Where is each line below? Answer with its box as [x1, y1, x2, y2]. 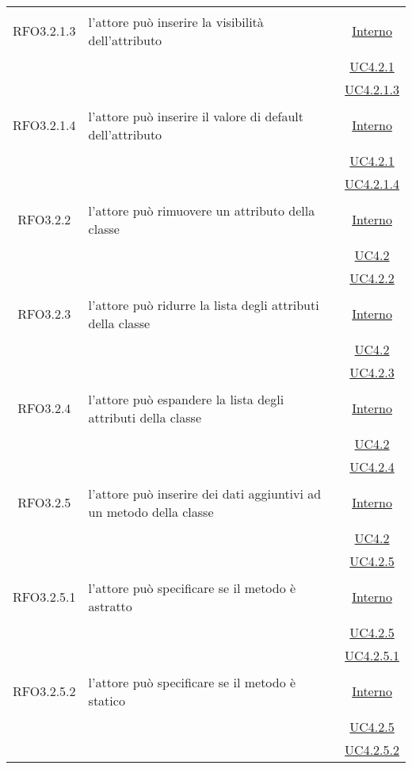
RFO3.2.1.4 [13, 116, 76, 134]
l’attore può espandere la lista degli [88, 389, 284, 408]
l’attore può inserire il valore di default [88, 106, 303, 125]
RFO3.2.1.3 [13, 21, 76, 40]
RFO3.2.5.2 [13, 682, 76, 700]
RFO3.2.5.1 [13, 587, 76, 606]
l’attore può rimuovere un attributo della [88, 201, 315, 220]
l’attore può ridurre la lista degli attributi [88, 295, 319, 314]
